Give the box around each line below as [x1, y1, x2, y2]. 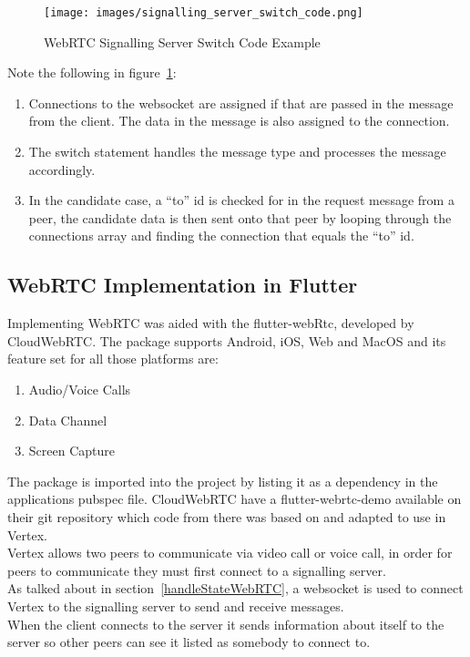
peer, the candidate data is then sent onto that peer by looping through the [28, 208, 452, 227]
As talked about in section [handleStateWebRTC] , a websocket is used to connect [7, 579, 464, 598]
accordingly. [28, 159, 96, 179]
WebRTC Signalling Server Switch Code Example [44, 32, 321, 51]
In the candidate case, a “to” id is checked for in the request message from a [28, 190, 455, 210]
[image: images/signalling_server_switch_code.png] [44, 6, 363, 19]
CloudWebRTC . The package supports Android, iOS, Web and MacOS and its [7, 331, 446, 350]
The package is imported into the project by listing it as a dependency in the [7, 471, 438, 490]
